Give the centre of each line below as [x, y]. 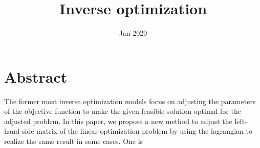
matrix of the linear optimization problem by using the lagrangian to [144, 131]
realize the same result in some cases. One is [74, 141]
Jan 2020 [133, 33]
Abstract [36, 76]
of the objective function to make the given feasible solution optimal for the [123, 111]
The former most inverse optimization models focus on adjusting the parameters [130, 101]
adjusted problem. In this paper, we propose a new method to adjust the [118, 121]
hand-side [19, 131]
